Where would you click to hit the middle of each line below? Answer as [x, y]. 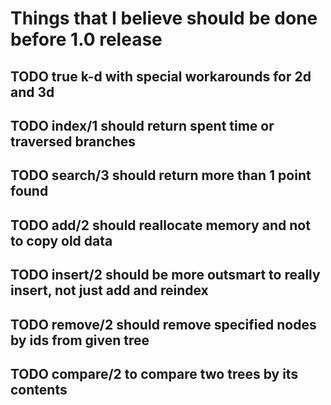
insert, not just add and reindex [109, 290]
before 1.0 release [86, 39]
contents [39, 389]
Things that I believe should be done [164, 18]
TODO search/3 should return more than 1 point [161, 175]
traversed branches [73, 141]
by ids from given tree [80, 340]
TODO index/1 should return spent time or [142, 125]
